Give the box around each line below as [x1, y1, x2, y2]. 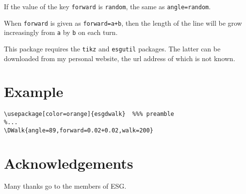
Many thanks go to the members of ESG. [4, 181, 127, 191]
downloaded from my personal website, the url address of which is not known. [4, 53, 235, 63]
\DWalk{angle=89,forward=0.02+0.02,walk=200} [4, 127, 153, 134]
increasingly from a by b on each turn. [4, 27, 118, 37]
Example [4, 81, 64, 101]
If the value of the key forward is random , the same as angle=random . [4, 1, 211, 11]
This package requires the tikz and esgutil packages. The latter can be [4, 43, 221, 53]
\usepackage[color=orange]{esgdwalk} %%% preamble [4, 111, 174, 118]
